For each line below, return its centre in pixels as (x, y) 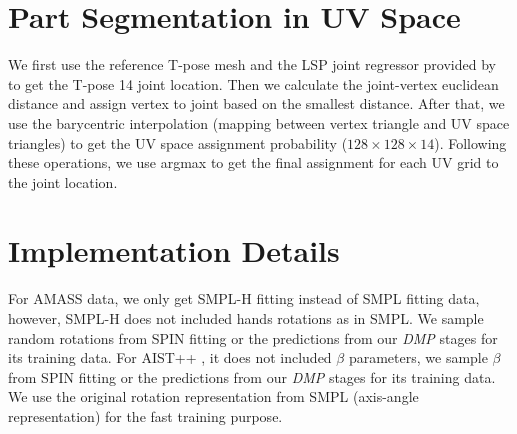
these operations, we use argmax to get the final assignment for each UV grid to (253, 162)
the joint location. (63, 181)
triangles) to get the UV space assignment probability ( (178, 142)
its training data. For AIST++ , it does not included (170, 357)
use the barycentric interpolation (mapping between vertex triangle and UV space (259, 122)
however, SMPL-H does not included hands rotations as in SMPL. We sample (246, 318)
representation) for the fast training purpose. (145, 415)
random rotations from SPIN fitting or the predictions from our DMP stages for (253, 337)
